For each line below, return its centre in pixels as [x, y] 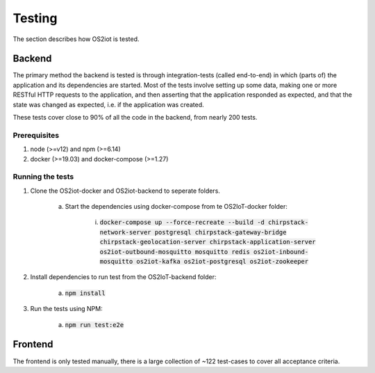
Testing [35, 18]
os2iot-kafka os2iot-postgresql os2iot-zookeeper [223, 262]
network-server [126, 232]
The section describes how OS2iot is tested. [76, 39]
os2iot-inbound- [281, 252]
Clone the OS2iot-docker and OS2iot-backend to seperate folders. [125, 191]
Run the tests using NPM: [67, 309]
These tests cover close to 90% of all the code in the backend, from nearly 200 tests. [135, 118]
